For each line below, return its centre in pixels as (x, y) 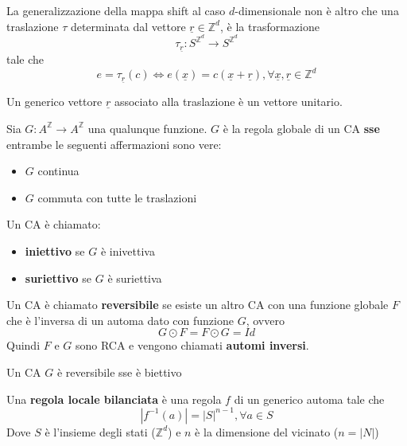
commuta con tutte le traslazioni (117, 197)
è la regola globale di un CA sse (301, 128)
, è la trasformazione (269, 26)
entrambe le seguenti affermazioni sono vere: (114, 144)
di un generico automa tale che (309, 399)
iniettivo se (55, 250)
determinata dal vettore (128, 26)
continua (58, 171)
